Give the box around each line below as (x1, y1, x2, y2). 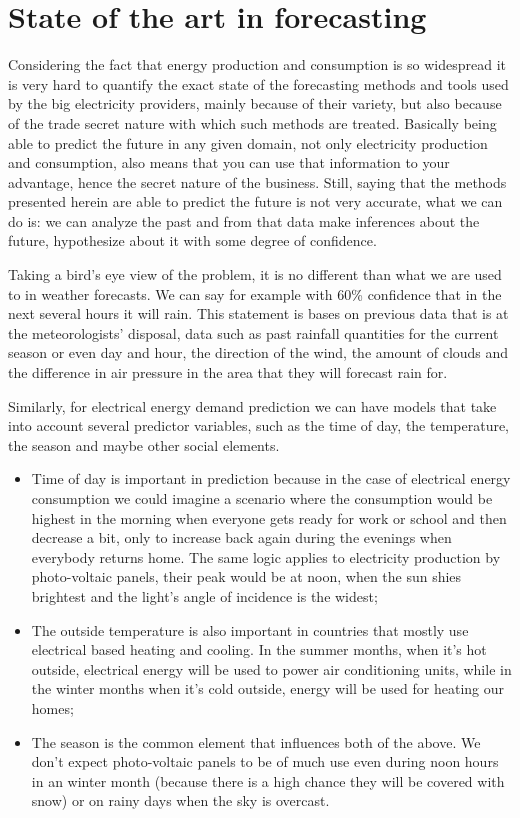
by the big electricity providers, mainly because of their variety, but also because (8, 93, 502, 114)
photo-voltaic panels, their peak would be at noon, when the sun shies (31, 566, 462, 587)
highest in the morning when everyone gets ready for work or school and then (31, 507, 507, 528)
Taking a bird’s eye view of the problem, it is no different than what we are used (8, 264, 502, 285)
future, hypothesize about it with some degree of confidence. (8, 230, 377, 251)
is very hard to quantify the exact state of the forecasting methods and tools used (8, 73, 509, 94)
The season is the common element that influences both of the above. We (31, 731, 481, 752)
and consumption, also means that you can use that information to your (8, 152, 450, 173)
